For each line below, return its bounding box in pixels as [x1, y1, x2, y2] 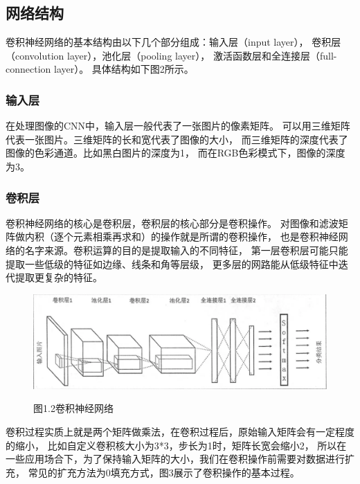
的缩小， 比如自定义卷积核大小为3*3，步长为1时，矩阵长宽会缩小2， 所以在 [6, 438, 347, 452]
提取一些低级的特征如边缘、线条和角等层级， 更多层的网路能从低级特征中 [6, 256, 339, 271]
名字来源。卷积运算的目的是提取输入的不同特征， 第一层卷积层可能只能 [24, 242, 348, 257]
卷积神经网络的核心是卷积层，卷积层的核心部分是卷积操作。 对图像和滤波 [6, 215, 339, 230]
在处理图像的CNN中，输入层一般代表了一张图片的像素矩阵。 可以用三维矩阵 [6, 118, 350, 133]
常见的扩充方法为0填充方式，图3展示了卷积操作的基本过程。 [28, 465, 300, 479]
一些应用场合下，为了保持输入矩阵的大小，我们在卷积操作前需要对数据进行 [6, 451, 345, 466]
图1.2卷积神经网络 [33, 401, 114, 415]
